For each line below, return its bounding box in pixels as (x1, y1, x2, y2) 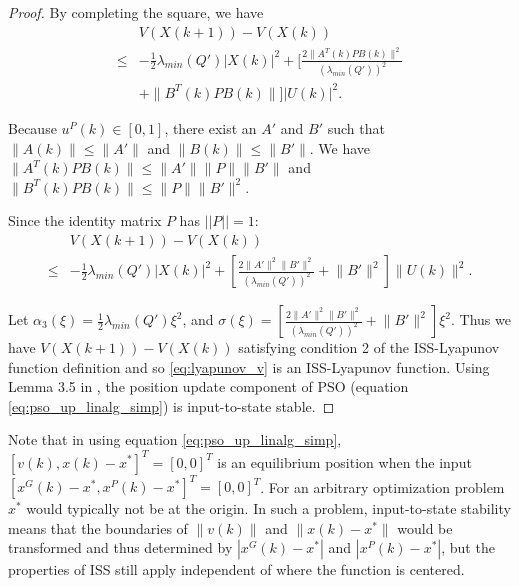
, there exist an (164, 118, 257, 138)
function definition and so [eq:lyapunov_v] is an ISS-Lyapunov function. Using (8, 356, 490, 377)
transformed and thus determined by (8, 537, 233, 558)
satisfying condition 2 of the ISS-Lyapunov (238, 337, 500, 358)
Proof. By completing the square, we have (8, 2, 264, 22)
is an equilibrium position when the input (217, 451, 472, 472)
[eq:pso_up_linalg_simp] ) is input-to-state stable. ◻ (8, 395, 335, 416)
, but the (441, 537, 495, 558)
